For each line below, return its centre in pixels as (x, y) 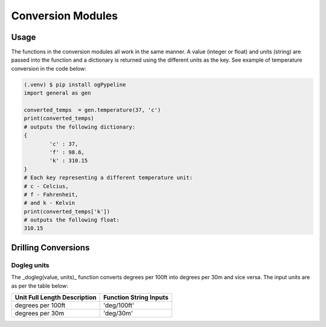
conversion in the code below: (49, 68)
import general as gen (57, 93)
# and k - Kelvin (50, 203)
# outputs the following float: (72, 220)
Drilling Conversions (50, 248)
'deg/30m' (118, 313)
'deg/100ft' (119, 305)
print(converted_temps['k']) (67, 211)
